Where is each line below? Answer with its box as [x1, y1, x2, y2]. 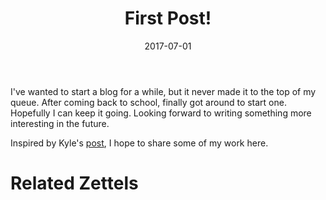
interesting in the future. [10, 117, 110, 129]
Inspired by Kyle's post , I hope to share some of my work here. [10, 137, 269, 149]
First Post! [124, 7, 212, 30]
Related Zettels [10, 172, 139, 195]
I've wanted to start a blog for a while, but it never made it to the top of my [10, 85, 317, 97]
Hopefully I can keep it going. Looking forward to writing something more [10, 107, 312, 119]
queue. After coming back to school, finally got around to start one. [10, 96, 287, 108]
